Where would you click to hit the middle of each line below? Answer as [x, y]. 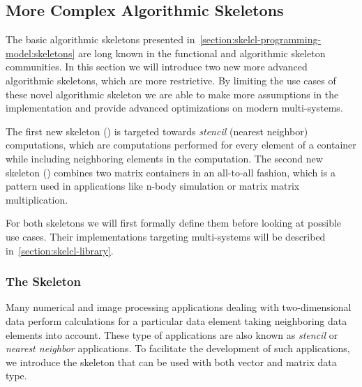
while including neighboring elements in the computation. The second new [164, 158]
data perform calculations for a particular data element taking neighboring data [176, 320]
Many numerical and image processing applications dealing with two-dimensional [179, 307]
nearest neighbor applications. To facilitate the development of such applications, [178, 348]
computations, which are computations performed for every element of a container [181, 145]
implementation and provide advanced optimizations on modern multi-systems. [174, 108]
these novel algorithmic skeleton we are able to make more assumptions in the [172, 94]
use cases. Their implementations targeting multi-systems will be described [166, 236]
